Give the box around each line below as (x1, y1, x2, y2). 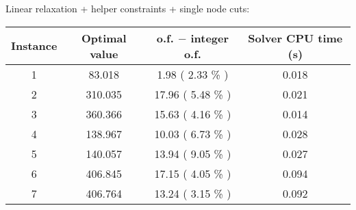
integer (190, 29, 229, 46)
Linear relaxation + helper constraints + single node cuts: (5, 1, 250, 15)
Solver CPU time (248, 29, 343, 46)
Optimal (81, 29, 127, 46)
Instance (11, 38, 58, 54)
